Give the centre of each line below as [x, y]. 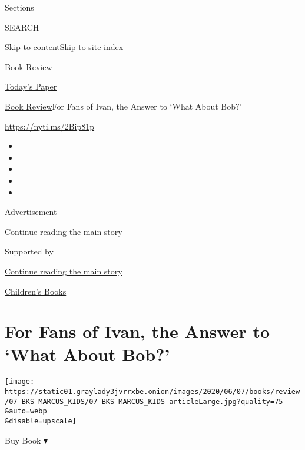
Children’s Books [36, 291]
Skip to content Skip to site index [64, 47]
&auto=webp [26, 411]
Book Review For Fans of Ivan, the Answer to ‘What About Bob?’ [123, 106]
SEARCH [22, 27]
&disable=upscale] [41, 421]
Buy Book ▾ [26, 440]
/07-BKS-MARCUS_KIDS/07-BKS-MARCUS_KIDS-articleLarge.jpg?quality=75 [144, 401]
